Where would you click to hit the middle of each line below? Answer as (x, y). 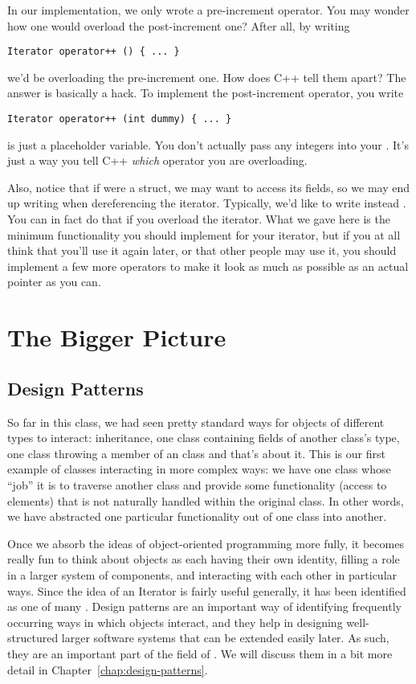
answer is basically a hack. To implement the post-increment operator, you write (206, 93)
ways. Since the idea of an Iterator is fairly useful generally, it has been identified (207, 590)
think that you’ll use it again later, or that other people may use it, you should (202, 250)
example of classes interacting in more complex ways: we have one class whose (199, 469)
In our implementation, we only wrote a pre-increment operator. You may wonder (208, 10)
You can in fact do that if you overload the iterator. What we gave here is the (199, 219)
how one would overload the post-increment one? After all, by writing (179, 25)
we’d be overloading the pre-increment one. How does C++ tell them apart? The (207, 77)
